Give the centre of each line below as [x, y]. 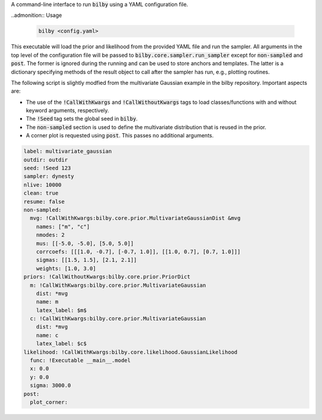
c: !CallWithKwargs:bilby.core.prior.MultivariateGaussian [118, 319]
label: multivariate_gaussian [68, 151]
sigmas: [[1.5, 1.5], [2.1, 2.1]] [86, 260]
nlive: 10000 [43, 185]
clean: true [41, 193]
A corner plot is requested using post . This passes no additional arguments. [120, 136]
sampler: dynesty [49, 177]
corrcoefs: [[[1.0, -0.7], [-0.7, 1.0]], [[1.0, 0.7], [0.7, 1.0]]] [138, 252]
